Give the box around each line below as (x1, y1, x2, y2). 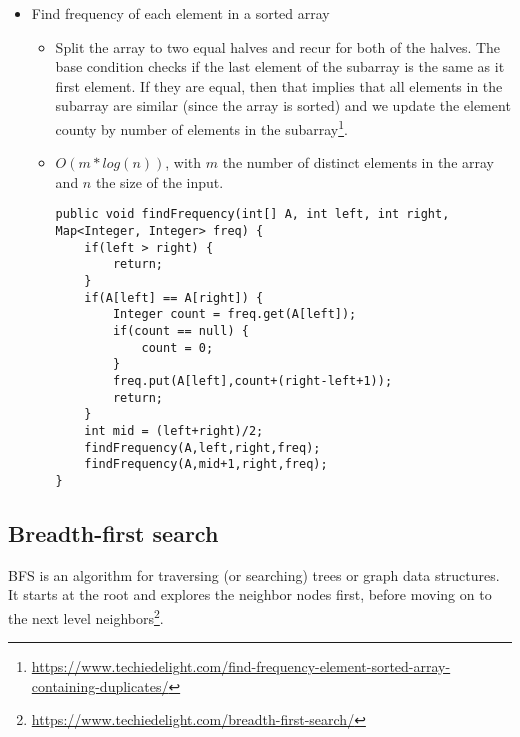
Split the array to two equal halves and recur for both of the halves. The (55, 36, 501, 57)
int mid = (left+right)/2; (84, 423, 264, 438)
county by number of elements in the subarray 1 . (55, 115, 348, 139)
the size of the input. (95, 171, 224, 192)
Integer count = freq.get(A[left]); (112, 307, 357, 322)
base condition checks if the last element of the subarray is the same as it (55, 56, 505, 77)
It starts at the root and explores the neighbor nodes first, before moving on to (8, 584, 492, 605)
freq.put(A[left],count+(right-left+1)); (112, 373, 393, 388)
